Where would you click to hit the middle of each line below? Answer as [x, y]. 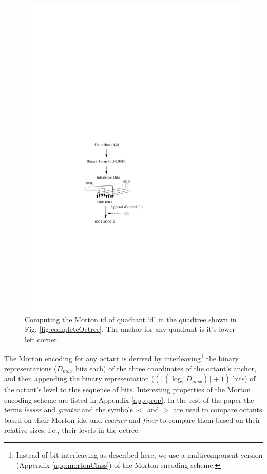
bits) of [244, 378]
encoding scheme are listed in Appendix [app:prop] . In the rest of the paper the [129, 399]
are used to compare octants [218, 410]
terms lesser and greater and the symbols [69, 410]
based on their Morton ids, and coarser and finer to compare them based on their [132, 419]
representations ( [31, 368]
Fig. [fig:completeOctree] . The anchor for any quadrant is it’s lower [130, 329]
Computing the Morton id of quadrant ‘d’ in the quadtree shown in [131, 319]
